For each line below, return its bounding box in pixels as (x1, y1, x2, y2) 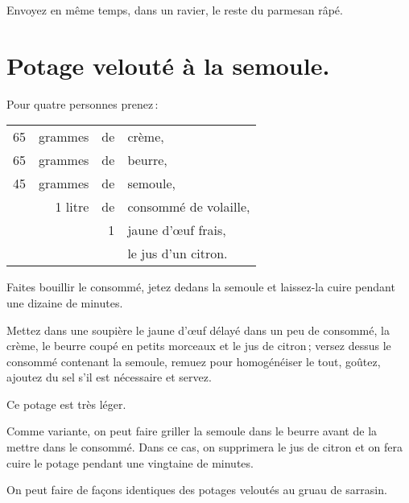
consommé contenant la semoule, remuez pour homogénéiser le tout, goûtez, (6, 353, 381, 369)
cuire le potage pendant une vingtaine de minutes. (6, 454, 254, 471)
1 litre (55, 197, 89, 216)
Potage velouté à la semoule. (6, 48, 330, 81)
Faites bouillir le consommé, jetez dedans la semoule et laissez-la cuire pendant (6, 278, 395, 295)
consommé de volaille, (127, 197, 250, 216)
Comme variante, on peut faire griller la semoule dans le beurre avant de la (6, 423, 378, 439)
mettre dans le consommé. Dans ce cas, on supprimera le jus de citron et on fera (6, 439, 403, 456)
